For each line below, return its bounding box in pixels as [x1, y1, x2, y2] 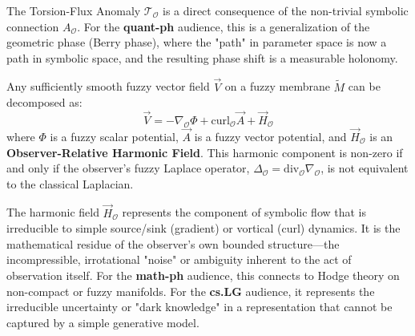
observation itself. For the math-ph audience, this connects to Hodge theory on [6, 266, 400, 283]
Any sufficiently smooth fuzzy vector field [6, 78, 210, 95]
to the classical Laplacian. [6, 175, 134, 192]
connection [6, 18, 59, 34]
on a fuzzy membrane [224, 78, 330, 95]
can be [348, 78, 381, 95]
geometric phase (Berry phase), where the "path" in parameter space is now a [6, 34, 387, 51]
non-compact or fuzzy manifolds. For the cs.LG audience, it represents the [6, 282, 375, 299]
